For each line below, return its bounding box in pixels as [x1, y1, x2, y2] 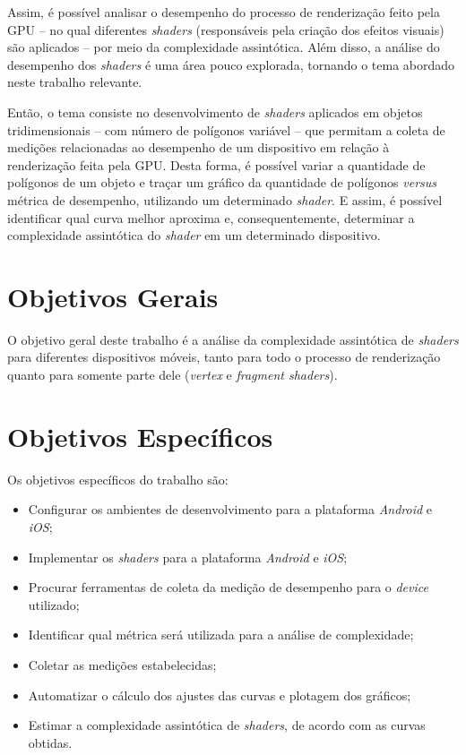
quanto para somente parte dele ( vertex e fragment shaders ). [7, 365, 338, 384]
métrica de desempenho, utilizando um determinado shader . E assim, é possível [7, 190, 443, 209]
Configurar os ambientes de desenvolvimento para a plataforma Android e [28, 500, 433, 519]
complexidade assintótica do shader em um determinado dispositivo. [7, 226, 381, 245]
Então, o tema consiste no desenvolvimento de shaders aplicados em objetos [7, 102, 423, 121]
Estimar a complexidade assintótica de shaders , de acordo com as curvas [28, 716, 426, 734]
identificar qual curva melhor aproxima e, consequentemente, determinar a [7, 208, 415, 227]
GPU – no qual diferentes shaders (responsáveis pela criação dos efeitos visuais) [7, 20, 444, 39]
